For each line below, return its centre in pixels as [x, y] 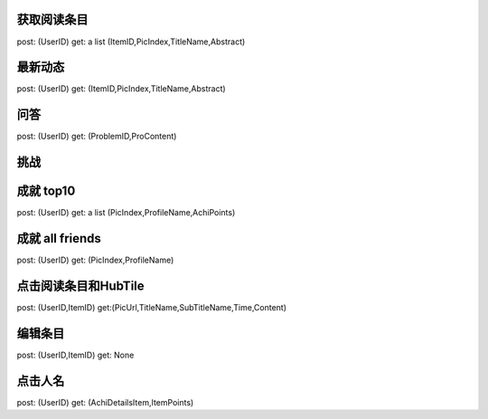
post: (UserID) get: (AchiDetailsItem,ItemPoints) [105, 402]
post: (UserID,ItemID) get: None [75, 355]
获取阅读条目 [52, 19]
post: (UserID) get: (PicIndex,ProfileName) [95, 260]
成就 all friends [59, 238]
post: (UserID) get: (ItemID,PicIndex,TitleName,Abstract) [121, 89]
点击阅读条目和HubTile [80, 286]
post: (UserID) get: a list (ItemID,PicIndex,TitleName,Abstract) [131, 42]
